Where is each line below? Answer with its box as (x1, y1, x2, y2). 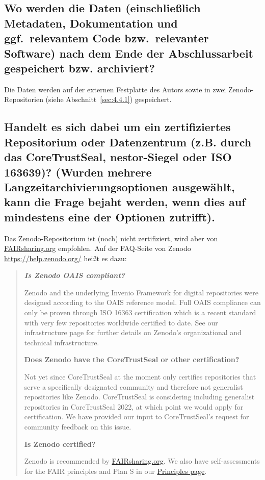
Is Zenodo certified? (24, 438, 96, 449)
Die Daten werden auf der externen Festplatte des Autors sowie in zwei (4, 84, 226, 94)
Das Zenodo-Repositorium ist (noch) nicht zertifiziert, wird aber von (4, 233, 218, 243)
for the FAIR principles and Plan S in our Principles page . (24, 465, 207, 476)
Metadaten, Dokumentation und (4, 15, 178, 31)
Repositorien (4, 94, 43, 105)
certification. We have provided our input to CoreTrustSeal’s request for (24, 411, 249, 422)
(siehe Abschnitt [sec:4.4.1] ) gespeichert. (45, 94, 172, 105)
